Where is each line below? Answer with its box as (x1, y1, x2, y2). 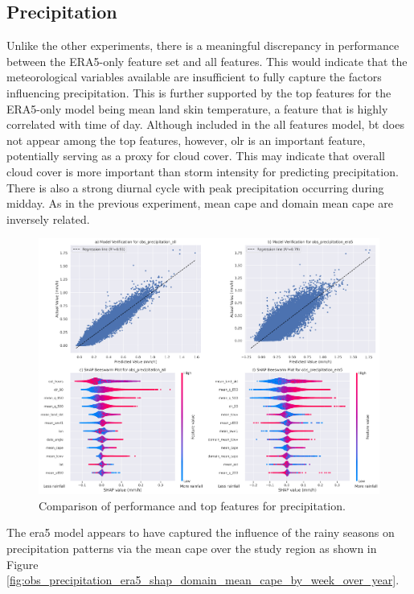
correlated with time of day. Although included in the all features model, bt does (6, 116, 404, 133)
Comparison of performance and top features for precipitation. (39, 497, 346, 514)
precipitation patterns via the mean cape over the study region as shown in (6, 540, 377, 556)
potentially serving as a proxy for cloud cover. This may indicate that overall (6, 147, 385, 164)
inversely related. (6, 210, 90, 227)
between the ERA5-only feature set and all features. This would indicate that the (6, 52, 408, 69)
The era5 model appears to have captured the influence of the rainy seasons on (6, 524, 395, 541)
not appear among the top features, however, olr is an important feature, (6, 131, 366, 148)
